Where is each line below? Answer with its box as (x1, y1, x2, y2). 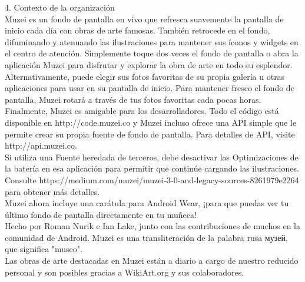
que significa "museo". (5, 243, 82, 255)
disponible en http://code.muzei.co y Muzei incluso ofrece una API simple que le (5, 116, 297, 128)
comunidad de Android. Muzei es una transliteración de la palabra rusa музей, (5, 231, 288, 243)
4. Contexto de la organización (5, 1, 115, 13)
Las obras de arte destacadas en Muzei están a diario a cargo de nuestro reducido (5, 254, 299, 267)
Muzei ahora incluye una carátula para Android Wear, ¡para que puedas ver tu (5, 197, 289, 209)
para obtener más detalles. (5, 185, 100, 197)
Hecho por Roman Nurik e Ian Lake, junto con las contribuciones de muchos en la (5, 220, 300, 232)
